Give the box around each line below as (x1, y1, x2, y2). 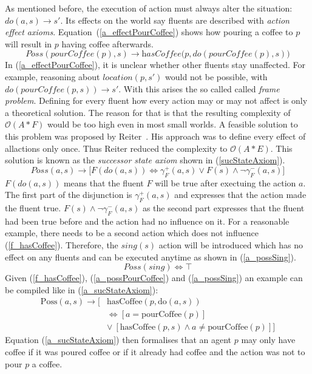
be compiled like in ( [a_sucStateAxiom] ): (5, 283, 158, 296)
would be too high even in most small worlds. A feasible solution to (47, 118, 298, 131)
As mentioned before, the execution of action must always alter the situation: (5, 2, 293, 14)
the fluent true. (5, 201, 61, 214)
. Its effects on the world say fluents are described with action (60, 13, 290, 26)
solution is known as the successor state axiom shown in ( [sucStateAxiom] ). (5, 154, 285, 166)
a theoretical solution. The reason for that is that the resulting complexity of (5, 106, 291, 118)
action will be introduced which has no (158, 238, 304, 251)
